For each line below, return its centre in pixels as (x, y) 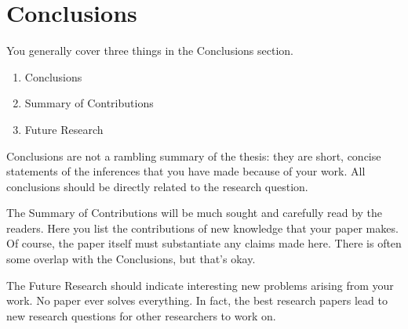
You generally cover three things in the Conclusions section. (150, 51)
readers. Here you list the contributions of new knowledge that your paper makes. (202, 228)
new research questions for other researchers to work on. (141, 315)
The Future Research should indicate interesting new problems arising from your (200, 285)
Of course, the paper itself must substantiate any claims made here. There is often (204, 243)
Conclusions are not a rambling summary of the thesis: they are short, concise (194, 155)
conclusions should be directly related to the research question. (157, 186)
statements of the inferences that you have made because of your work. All (186, 171)
